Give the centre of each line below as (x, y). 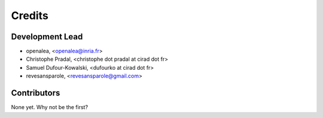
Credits (30, 15)
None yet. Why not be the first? (50, 107)
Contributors (36, 93)
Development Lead (47, 37)
